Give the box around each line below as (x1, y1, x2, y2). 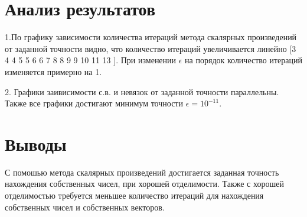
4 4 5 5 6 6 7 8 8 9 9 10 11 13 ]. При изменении (5, 54, 177, 66)
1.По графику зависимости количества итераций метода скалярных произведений (5, 31, 297, 43)
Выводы (5, 131, 67, 156)
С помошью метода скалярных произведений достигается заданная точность (5, 166, 279, 178)
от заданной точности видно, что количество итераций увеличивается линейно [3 (5, 42, 296, 54)
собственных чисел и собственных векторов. (5, 200, 165, 213)
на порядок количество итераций (185, 54, 302, 66)
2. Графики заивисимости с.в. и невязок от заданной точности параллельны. (5, 85, 279, 98)
